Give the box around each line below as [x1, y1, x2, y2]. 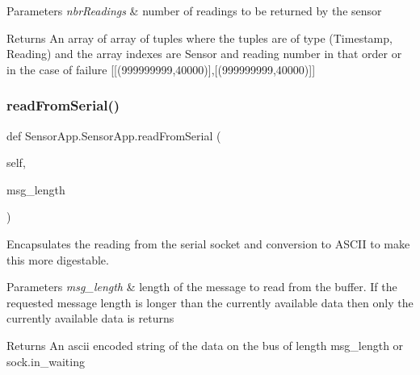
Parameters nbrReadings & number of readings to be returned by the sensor [6, 2, 382, 19]
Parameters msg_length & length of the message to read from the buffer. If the [6, 278, 397, 295]
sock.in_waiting [6, 352, 85, 369]
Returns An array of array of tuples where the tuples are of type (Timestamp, [6, 29, 393, 46]
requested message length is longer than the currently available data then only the [6, 294, 414, 310]
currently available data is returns [6, 310, 174, 327]
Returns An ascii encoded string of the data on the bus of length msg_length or [6, 336, 404, 353]
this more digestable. [6, 251, 109, 268]
